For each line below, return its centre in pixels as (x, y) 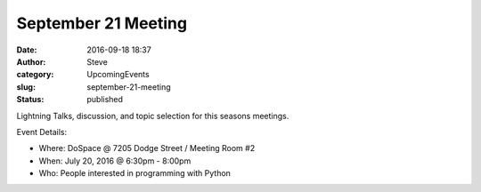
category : (35, 75)
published (105, 100)
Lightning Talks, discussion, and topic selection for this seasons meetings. (153, 116)
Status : (30, 100)
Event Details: (41, 132)
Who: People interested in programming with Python (135, 173)
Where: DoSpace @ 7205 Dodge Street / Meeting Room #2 (147, 148)
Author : (31, 61)
